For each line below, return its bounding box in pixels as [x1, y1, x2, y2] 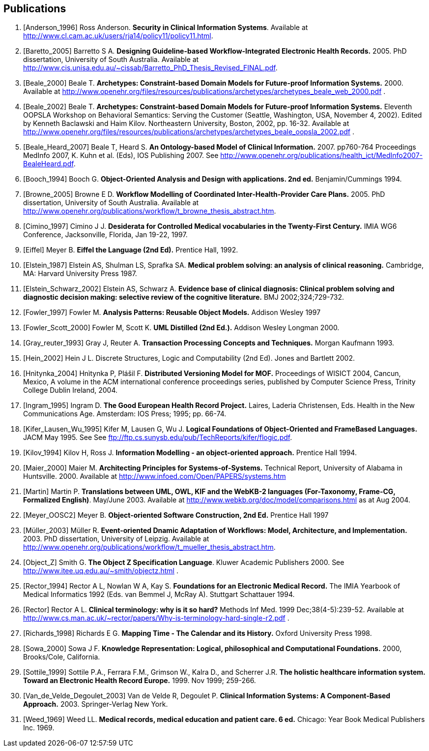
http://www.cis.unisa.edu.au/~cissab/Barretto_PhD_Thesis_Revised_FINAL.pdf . [23, 63, 278, 72]
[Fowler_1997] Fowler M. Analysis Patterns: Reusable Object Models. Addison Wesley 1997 [23, 308, 321, 317]
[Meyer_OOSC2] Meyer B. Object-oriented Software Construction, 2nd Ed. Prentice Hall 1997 [23, 511, 329, 520]
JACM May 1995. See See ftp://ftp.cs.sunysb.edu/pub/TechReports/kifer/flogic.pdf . [23, 433, 292, 442]
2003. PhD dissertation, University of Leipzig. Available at [23, 534, 209, 543]
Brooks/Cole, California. [23, 653, 100, 661]
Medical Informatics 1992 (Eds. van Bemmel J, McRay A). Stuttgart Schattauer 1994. [23, 590, 295, 599]
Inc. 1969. [23, 723, 55, 732]
